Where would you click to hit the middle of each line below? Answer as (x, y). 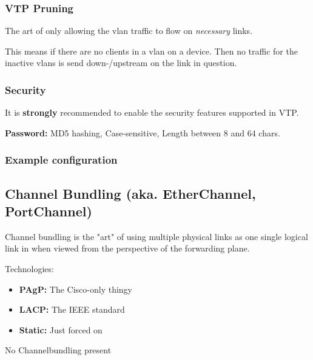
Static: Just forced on (61, 329)
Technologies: (29, 269)
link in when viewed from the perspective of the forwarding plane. (127, 248)
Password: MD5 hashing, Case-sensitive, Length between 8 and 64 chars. (143, 132)
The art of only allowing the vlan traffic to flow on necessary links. (129, 31)
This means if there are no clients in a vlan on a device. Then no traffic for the (151, 51)
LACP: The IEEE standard (72, 309)
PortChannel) (49, 211)
